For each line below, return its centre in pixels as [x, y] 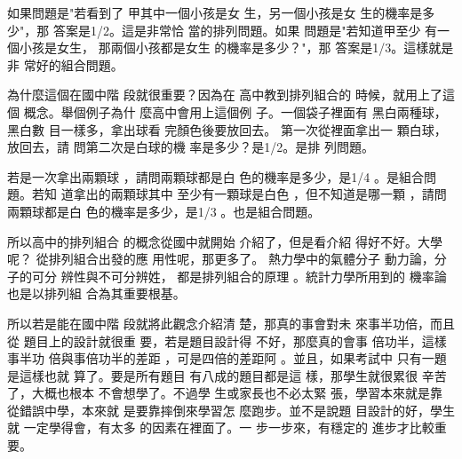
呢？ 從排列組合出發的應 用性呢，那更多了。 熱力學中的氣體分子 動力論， [221, 259]
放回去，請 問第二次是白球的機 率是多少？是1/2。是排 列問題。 [191, 147]
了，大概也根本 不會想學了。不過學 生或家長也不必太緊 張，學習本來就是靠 [225, 393]
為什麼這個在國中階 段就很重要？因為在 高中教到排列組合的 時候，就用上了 [225, 95]
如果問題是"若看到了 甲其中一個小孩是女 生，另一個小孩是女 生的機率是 [215, 12]
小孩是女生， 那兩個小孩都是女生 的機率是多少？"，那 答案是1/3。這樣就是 [236, 47]
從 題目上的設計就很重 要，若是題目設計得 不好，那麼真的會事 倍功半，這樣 [227, 340]
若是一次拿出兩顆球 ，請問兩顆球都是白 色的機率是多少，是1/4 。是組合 [215, 176]
